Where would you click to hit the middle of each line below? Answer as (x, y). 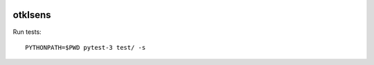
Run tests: (27, 32)
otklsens (32, 15)
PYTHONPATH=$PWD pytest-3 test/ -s (86, 47)
